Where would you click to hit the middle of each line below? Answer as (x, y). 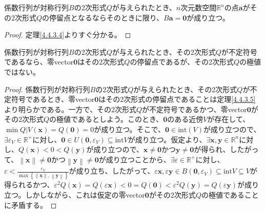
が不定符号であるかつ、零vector (195, 109)
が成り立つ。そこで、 (130, 129)
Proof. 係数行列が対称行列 (47, 89)
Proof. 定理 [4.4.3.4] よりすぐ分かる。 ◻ (68, 35)
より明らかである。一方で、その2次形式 (70, 109)
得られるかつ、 (29, 185)
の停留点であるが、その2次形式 (182, 62)
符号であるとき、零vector (53, 99)
